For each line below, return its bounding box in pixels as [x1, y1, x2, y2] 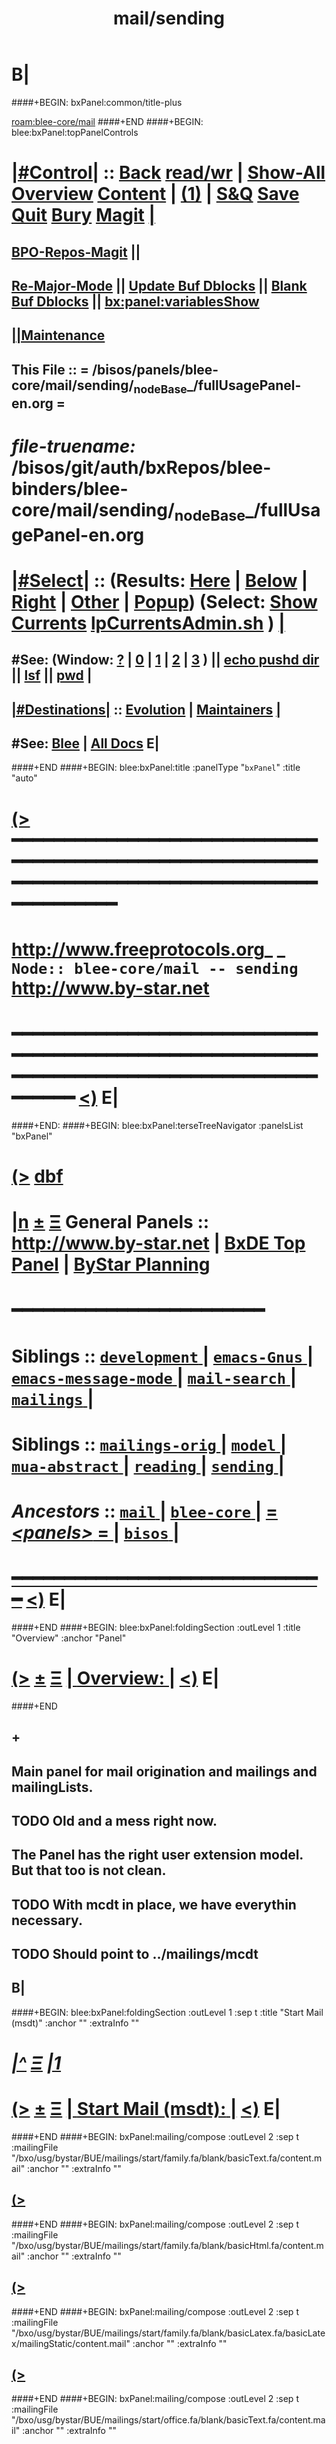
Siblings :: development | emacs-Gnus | [11, 1345, 314, 1367]
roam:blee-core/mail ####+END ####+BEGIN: [11, 115, 204, 127]
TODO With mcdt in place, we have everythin [11, 1896, 297, 1913]
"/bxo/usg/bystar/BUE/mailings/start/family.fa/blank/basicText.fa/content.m [11, 2152, 323, 2164]
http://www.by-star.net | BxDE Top [11, 1232, 306, 1255]
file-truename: [11, 435, 136, 458]
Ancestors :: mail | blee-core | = [11, 1500, 278, 1522]
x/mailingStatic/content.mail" [11, 2337, 131, 2349]
